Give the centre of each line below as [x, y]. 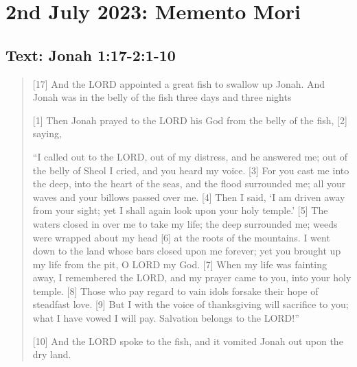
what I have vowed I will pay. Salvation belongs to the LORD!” [166, 318]
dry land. [52, 354]
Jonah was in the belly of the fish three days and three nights [162, 97]
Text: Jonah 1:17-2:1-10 [91, 55]
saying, [47, 133]
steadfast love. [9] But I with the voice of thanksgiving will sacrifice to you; [191, 304]
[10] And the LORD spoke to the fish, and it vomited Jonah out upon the [188, 341]
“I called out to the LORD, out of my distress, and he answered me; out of [190, 156]
